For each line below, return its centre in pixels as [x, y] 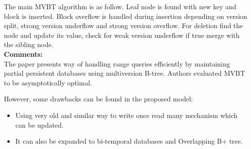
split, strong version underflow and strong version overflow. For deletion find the [124, 25]
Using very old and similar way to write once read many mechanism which [126, 115]
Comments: [23, 54]
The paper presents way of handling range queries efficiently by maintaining [117, 63]
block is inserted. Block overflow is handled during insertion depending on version [126, 16]
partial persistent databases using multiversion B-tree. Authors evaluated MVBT [125, 73]
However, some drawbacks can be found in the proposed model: [99, 99]
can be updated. [39, 124]
